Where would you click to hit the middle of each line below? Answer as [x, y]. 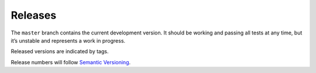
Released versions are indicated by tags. [60, 51]
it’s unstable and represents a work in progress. [68, 40]
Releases [34, 15]
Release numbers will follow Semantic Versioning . [71, 62]
